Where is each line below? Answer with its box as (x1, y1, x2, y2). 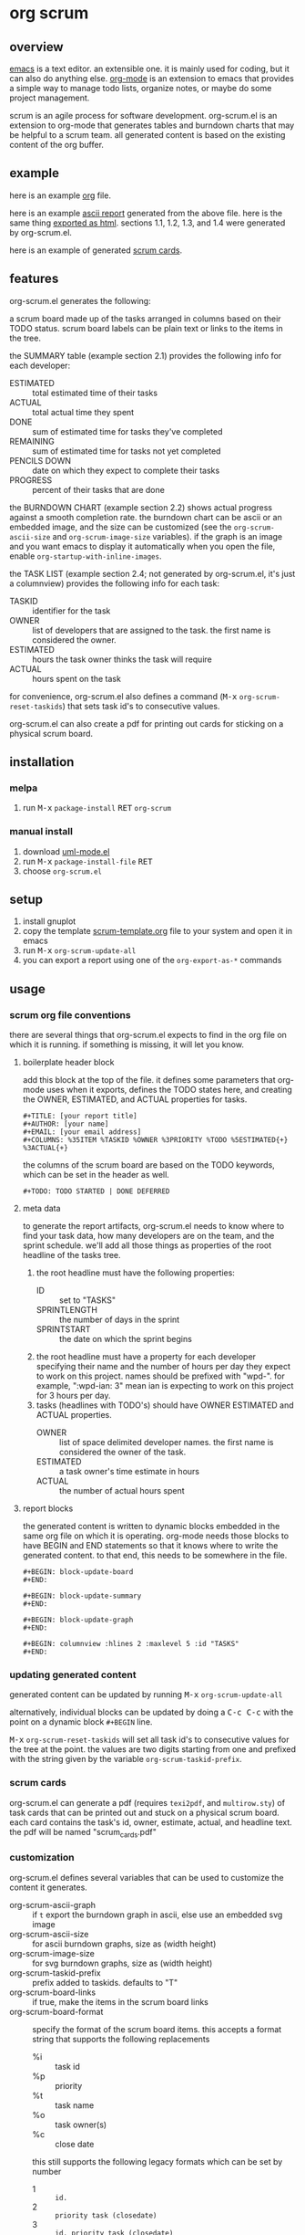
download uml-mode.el (22, 845, 110, 856)
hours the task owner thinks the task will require (32, 654, 212, 665)
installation (9, 754, 75, 770)
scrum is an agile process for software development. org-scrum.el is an (9, 110, 278, 121)
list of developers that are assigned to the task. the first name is (32, 624, 271, 635)
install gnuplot (22, 916, 76, 927)
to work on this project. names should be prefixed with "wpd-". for (36, 1370, 285, 1381)
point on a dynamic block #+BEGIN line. (9, 1716, 153, 1727)
